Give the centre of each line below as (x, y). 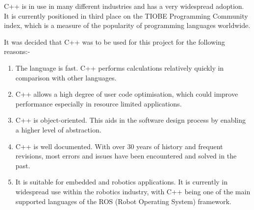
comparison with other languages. (66, 77)
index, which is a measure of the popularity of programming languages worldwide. (127, 25)
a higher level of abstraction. (58, 129)
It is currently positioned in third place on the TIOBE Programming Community (126, 15)
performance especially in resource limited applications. (99, 103)
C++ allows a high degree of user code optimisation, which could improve (127, 94)
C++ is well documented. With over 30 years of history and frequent (119, 146)
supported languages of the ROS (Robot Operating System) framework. (123, 201)
